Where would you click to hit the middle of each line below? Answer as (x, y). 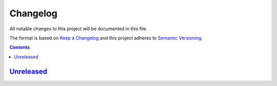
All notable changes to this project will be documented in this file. (78, 29)
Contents (20, 47)
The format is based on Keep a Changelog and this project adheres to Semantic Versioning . (106, 38)
